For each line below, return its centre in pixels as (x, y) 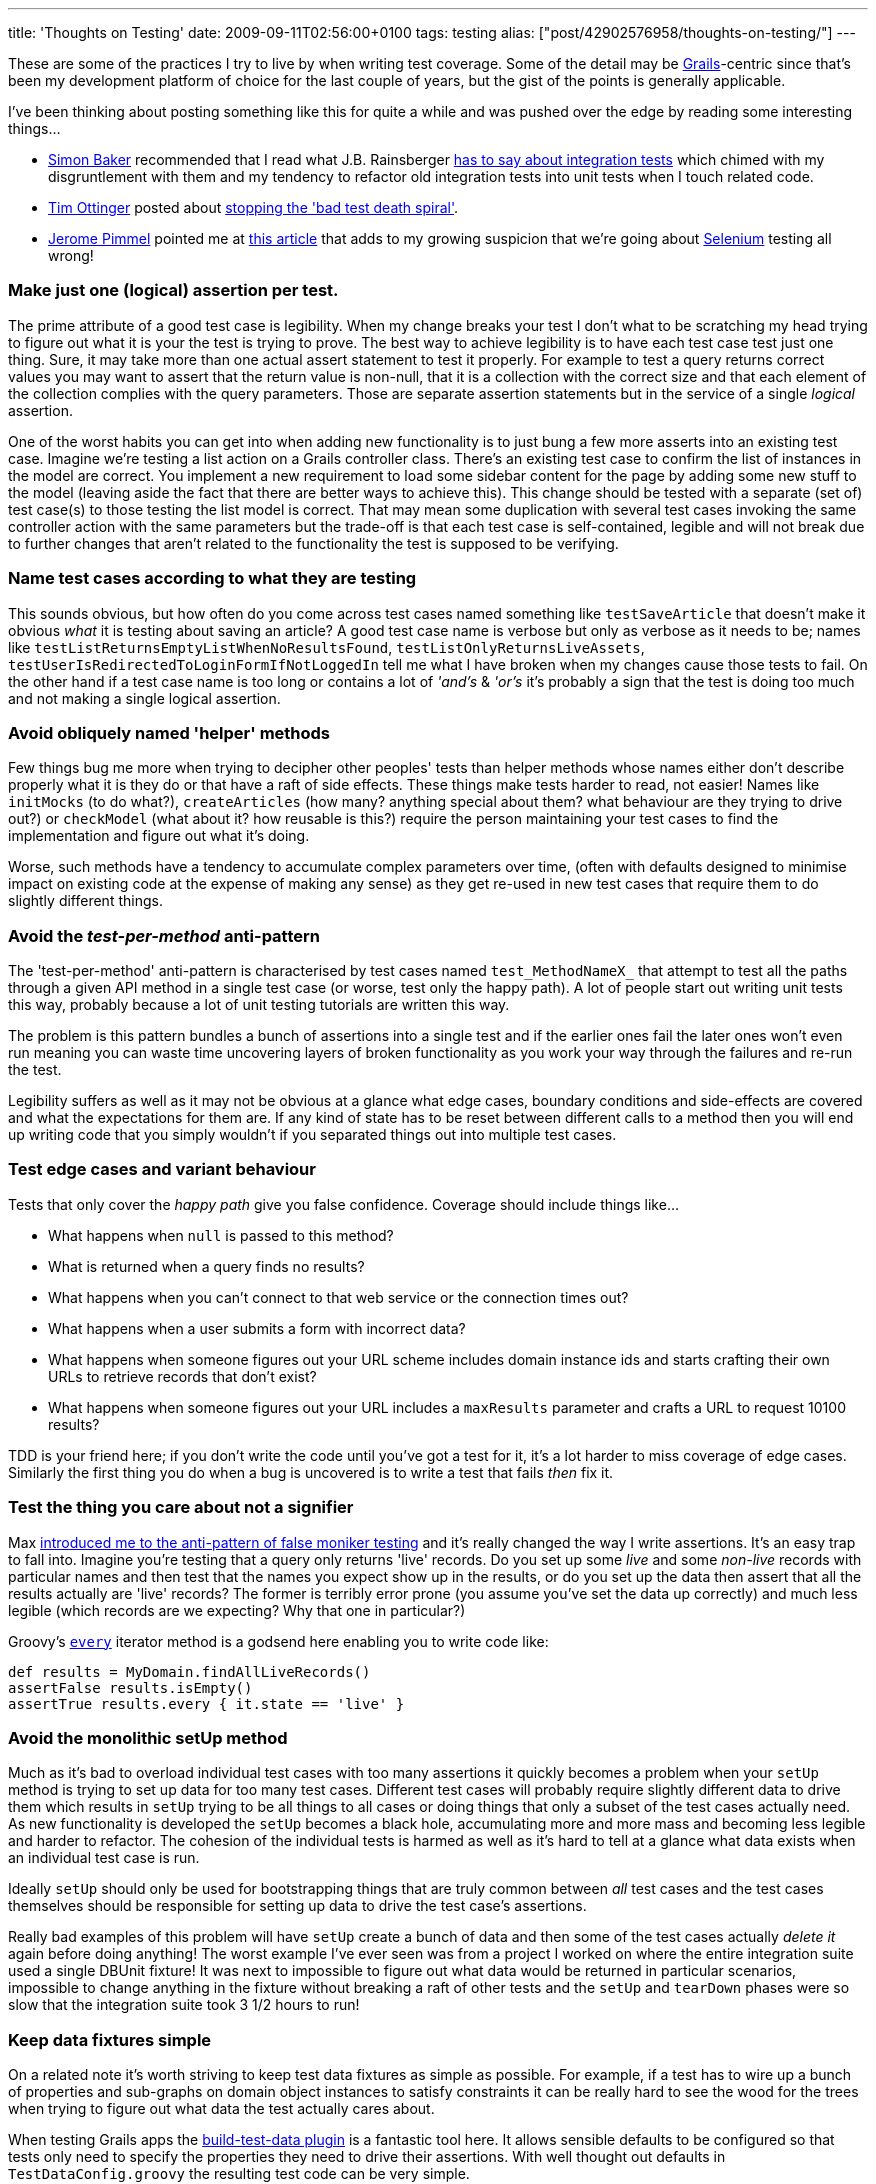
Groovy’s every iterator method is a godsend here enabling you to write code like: (278, 1641)
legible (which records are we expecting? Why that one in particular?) (237, 1610)
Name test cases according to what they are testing (212, 578)
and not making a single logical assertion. (144, 698)
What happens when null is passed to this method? (221, 1235)
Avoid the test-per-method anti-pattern (164, 935)
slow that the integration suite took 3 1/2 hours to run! (184, 2005)
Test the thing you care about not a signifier (181, 1507)
